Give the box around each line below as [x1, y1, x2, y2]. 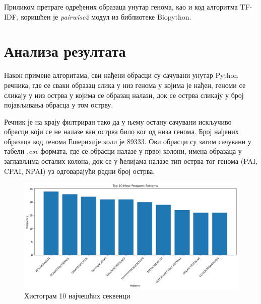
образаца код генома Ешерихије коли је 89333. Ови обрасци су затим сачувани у [4, 136, 251, 146]
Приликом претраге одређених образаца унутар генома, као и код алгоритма [4, 2, 238, 12]
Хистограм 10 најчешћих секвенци [24, 290, 130, 301]
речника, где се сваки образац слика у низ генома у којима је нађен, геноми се [4, 79, 246, 90]
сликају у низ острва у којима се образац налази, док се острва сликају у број [4, 89, 244, 100]
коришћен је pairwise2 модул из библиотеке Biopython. [21, 11, 191, 22]
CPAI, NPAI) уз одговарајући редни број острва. [4, 165, 155, 176]
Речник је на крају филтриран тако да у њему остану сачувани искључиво [4, 116, 232, 127]
